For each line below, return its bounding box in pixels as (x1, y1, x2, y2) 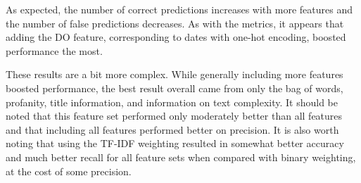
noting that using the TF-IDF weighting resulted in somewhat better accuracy (6, 136, 344, 151)
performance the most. (6, 43, 103, 58)
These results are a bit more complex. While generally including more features (6, 67, 343, 82)
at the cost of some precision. (6, 163, 132, 178)
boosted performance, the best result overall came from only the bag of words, (6, 80, 343, 95)
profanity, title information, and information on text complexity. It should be (6, 94, 338, 109)
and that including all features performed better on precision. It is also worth (6, 122, 339, 137)
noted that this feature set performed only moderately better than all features (6, 108, 343, 123)
